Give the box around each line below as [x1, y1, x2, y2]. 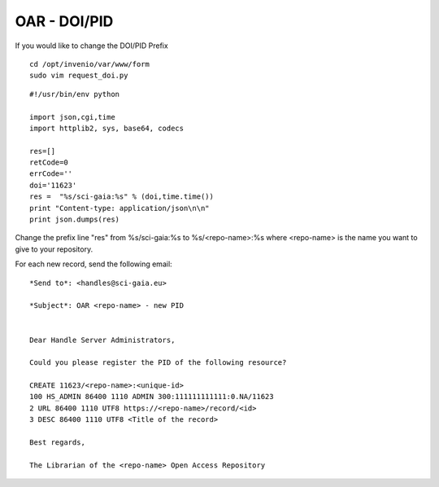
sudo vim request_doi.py [29, 71, 128, 81]
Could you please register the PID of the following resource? [29, 358, 287, 367]
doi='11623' [29, 180, 77, 190]
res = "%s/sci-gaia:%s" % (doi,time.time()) [29, 192, 215, 201]
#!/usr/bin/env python [29, 90, 120, 99]
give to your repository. [15, 244, 93, 254]
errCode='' [29, 169, 73, 178]
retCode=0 [29, 158, 68, 167]
